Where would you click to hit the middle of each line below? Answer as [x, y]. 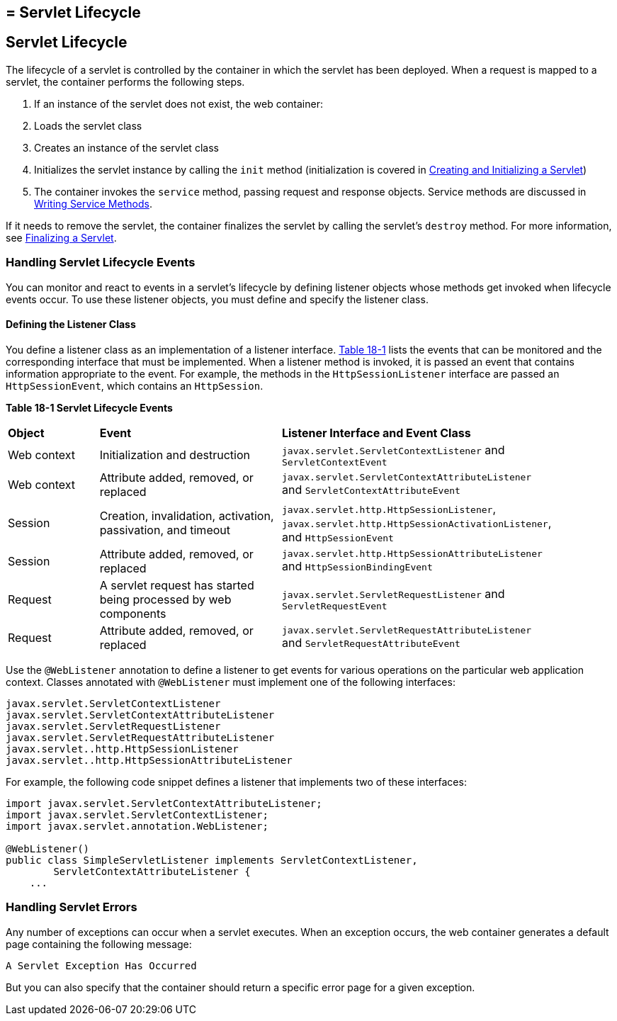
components [133, 613]
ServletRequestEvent [334, 607]
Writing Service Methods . [93, 203]
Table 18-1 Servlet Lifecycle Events [89, 407]
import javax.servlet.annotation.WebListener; [137, 826]
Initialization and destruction [175, 455]
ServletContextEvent [334, 462]
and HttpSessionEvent [338, 537]
